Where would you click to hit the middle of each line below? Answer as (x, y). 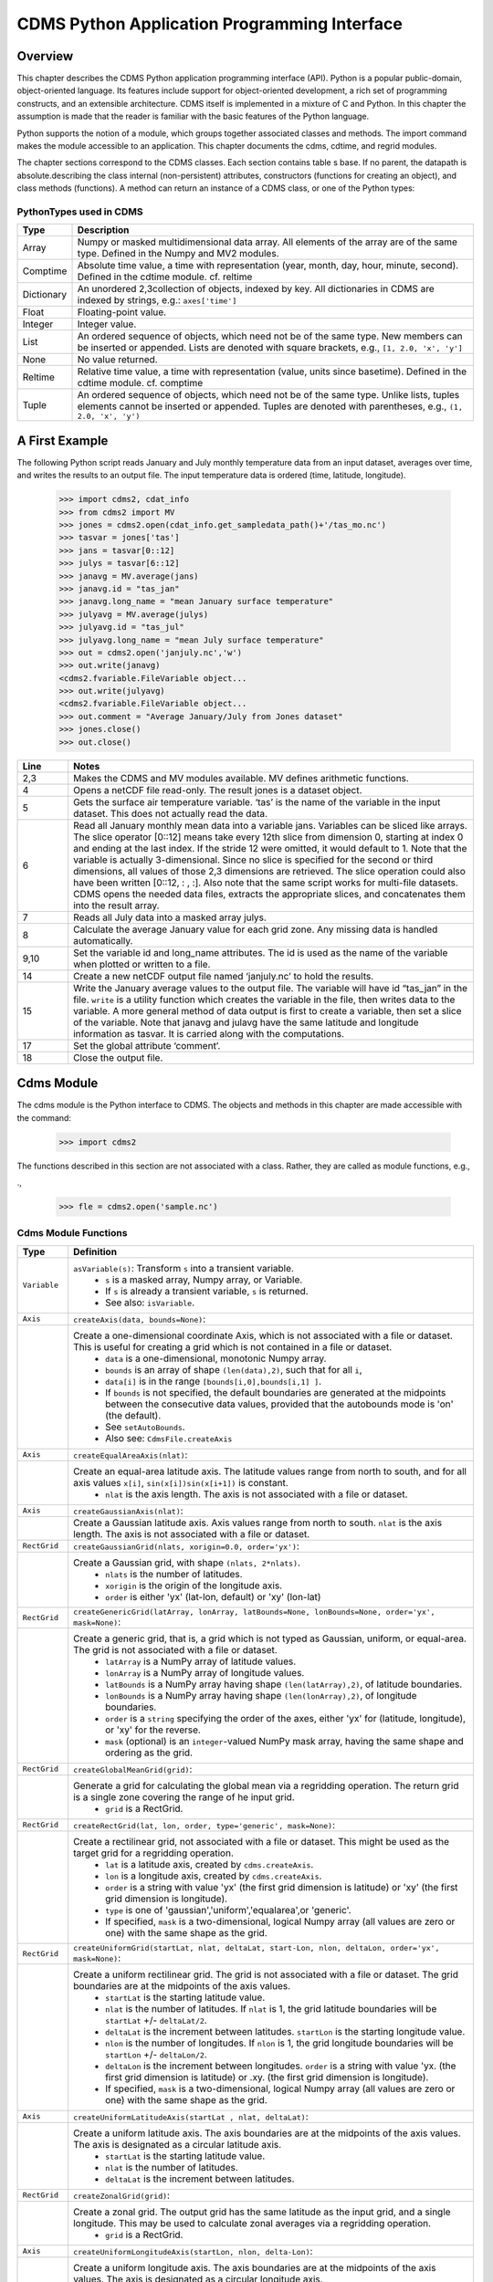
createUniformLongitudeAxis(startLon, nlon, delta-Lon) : (193, 2251)
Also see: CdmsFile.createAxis (169, 1438)
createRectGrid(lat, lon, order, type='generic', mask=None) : (204, 1825)
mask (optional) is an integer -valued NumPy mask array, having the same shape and (285, 1741)
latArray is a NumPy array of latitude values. (201, 1661)
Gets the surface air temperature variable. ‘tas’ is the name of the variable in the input (257, 801)
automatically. (103, 940)
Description (103, 230)
